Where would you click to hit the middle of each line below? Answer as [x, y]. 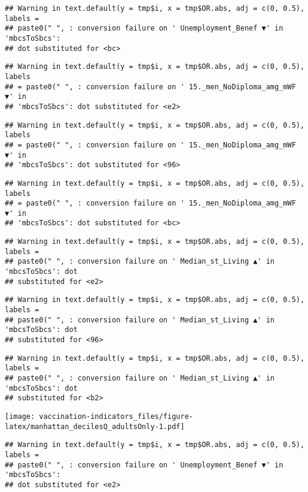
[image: [20, 416]
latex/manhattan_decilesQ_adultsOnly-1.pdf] [95, 426]
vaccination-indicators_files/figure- [116, 416]
